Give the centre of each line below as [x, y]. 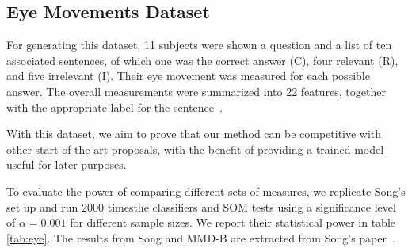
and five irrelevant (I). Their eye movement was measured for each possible [188, 76]
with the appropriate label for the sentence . [114, 107]
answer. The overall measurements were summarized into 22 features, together [196, 91]
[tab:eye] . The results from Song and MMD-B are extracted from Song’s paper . [201, 237]
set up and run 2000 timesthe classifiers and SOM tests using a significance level [201, 206]
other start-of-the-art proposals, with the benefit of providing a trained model [195, 149]
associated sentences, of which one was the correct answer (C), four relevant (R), [202, 60]
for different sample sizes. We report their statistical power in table [233, 222]
